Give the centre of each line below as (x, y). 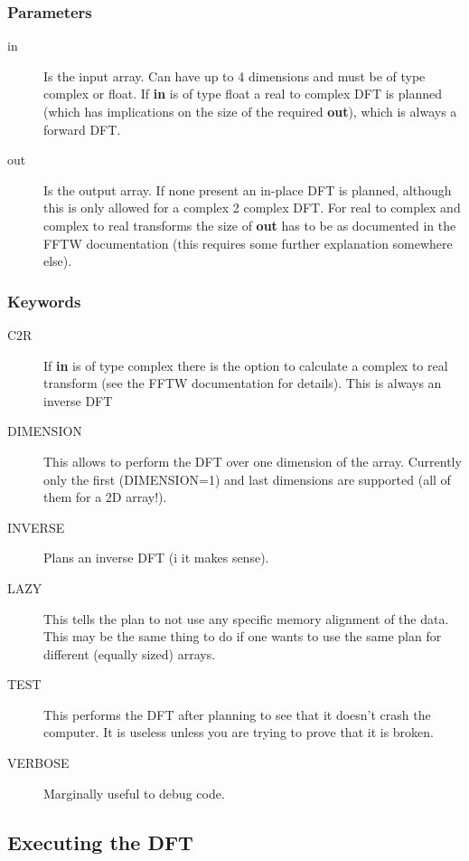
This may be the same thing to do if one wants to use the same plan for (243, 636)
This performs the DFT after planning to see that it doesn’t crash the (237, 714)
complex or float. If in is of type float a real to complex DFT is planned (243, 94)
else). (58, 261)
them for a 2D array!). (105, 497)
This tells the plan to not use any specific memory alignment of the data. (246, 618)
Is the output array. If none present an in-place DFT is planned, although (248, 189)
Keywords (44, 301)
